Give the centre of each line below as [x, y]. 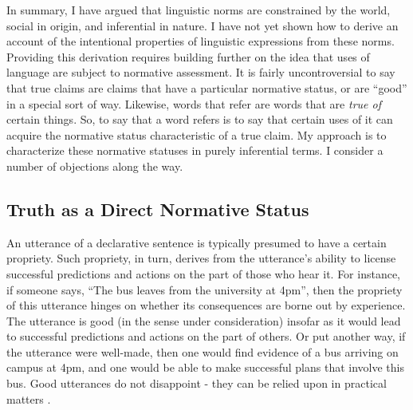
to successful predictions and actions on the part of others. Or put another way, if [206, 336]
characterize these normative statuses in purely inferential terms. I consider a [195, 150]
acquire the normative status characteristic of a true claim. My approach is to [197, 134]
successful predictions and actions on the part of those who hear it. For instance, [204, 273]
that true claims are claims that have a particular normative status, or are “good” [207, 87]
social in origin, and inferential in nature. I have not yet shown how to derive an [203, 25]
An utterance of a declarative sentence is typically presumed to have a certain [197, 242]
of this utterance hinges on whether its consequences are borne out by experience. [206, 305]
